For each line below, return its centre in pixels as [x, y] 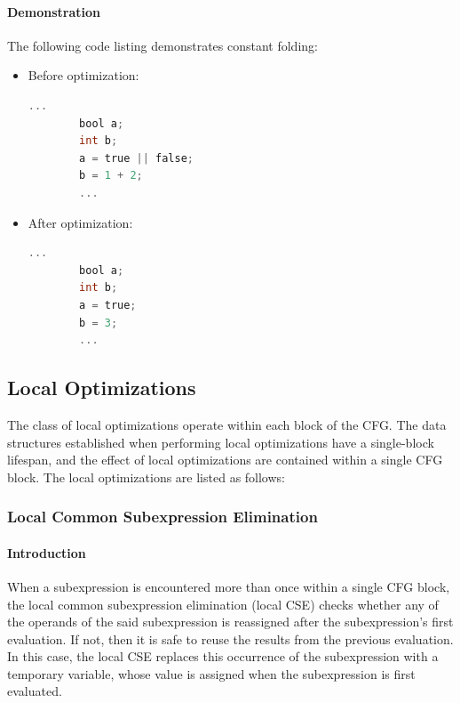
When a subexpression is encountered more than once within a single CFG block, [229, 586]
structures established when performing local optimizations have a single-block [221, 442]
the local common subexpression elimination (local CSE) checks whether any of [223, 604]
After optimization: [80, 222]
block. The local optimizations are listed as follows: [146, 477]
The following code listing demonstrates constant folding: [163, 45]
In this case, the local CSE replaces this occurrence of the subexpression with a [223, 656]
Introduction [47, 552]
